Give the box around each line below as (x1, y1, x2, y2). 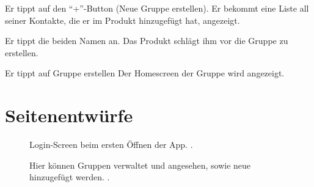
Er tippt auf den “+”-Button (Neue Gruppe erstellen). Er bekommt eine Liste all (5, 2, 309, 14)
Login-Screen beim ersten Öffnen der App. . (29, 138, 193, 151)
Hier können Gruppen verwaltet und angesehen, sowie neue (29, 158, 251, 171)
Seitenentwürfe (5, 103, 133, 128)
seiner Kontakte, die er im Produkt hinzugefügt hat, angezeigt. (5, 13, 240, 26)
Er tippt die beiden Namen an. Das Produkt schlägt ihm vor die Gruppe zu (5, 34, 288, 47)
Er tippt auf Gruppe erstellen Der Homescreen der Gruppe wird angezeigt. (5, 67, 285, 79)
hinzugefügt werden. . (29, 170, 110, 183)
